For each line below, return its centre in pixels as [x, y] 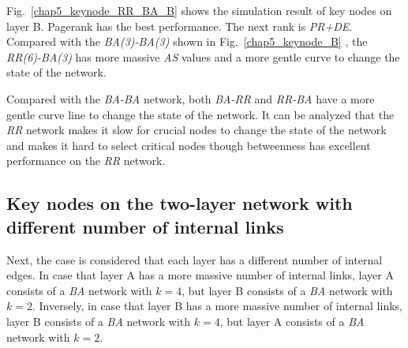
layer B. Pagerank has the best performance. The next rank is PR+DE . [180, 26]
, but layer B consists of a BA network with [287, 290]
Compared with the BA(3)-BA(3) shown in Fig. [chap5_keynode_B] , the [187, 41]
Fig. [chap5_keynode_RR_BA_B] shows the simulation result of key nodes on [199, 10]
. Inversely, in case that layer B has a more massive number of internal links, [217, 306]
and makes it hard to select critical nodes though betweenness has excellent [189, 145]
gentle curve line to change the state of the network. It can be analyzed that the [200, 114]
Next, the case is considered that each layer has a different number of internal [195, 259]
